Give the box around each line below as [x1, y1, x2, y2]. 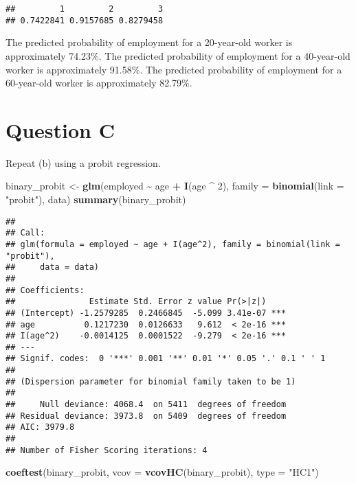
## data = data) [5, 262, 100, 273]
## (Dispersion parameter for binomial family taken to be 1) [5, 376, 296, 387]
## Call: [5, 228, 45, 238]
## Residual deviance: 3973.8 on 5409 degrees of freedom [5, 411, 287, 421]
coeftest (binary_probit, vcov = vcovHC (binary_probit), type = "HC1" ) [5, 465, 319, 479]
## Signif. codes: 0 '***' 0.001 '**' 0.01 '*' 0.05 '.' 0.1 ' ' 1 [5, 354, 326, 364]
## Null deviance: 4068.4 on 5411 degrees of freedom [5, 400, 287, 410]
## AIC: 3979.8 [5, 422, 75, 433]
